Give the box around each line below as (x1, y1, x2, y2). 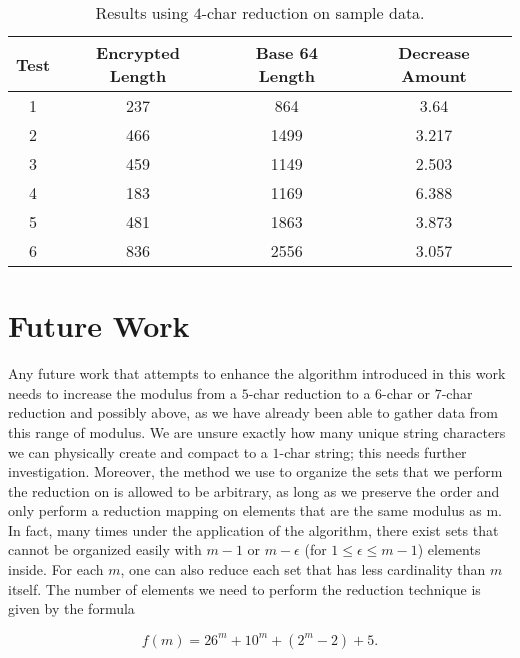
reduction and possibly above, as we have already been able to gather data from (8, 402, 498, 423)
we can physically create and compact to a (8, 441, 268, 462)
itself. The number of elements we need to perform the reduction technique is (8, 578, 481, 599)
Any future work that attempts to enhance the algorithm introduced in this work (8, 363, 506, 384)
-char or (382, 382, 431, 403)
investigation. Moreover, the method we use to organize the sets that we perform (8, 461, 503, 482)
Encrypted (96, 41, 180, 64)
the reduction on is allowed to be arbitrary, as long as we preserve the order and (8, 480, 500, 501)
